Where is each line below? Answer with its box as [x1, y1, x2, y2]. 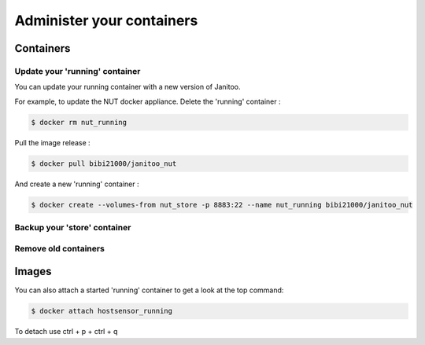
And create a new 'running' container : [14, 179, 139, 189]
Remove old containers [14, 243, 105, 254]
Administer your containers [14, 12, 198, 29]
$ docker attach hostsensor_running [31, 306, 173, 316]
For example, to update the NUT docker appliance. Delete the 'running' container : [14, 97, 281, 106]
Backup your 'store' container [14, 222, 131, 233]
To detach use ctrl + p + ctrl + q [14, 327, 118, 336]
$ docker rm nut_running [31, 118, 128, 127]
